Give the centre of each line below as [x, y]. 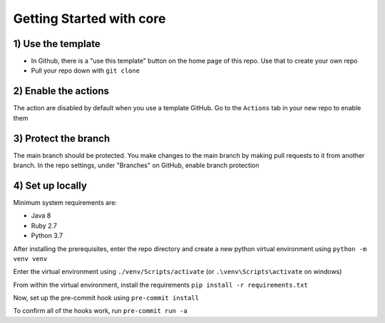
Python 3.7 [47, 235]
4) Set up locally [50, 185]
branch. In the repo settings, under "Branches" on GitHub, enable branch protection [136, 165]
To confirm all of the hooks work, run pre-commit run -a [101, 311]
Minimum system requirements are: [65, 202]
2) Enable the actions [61, 91]
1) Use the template [57, 44]
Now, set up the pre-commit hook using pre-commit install [106, 298]
